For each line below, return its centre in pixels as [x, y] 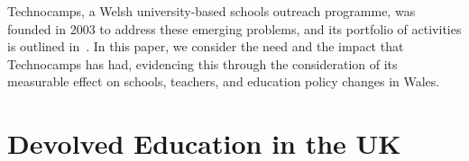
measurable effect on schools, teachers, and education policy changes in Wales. [224, 81]
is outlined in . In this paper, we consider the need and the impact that [206, 46]
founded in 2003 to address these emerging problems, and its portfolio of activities [234, 28]
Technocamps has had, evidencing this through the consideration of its [202, 63]
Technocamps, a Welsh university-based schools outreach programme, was [212, 11]
